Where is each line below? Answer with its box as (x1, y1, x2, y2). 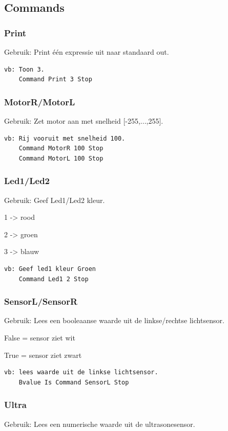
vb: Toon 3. (4, 65, 45, 73)
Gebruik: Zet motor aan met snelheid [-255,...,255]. (4, 116, 163, 126)
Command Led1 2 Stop (18, 275, 89, 283)
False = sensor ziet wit (4, 332, 75, 343)
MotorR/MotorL (4, 95, 75, 108)
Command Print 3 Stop (18, 76, 92, 83)
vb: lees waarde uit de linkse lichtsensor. (4, 369, 158, 376)
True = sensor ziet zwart (4, 349, 82, 360)
